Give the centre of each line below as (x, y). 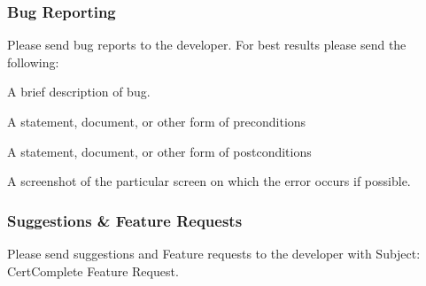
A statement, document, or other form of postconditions (159, 151)
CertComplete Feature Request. (93, 271)
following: (33, 62)
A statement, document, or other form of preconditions (157, 121)
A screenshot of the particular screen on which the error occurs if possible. (209, 181)
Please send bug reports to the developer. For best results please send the (207, 45)
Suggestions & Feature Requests (125, 220)
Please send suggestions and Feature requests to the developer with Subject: (214, 253)
